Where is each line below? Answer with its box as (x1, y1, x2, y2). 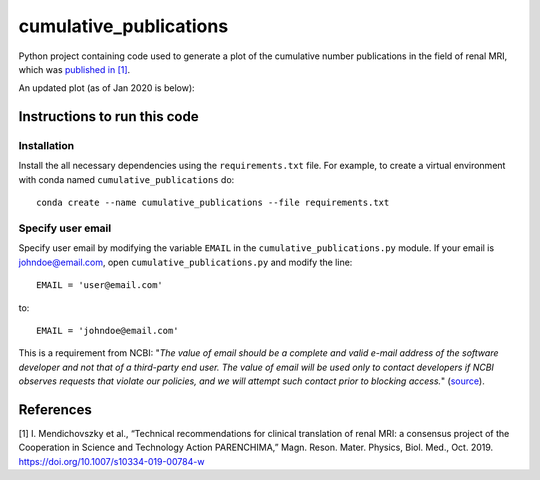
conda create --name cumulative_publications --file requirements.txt (36, 197, 390, 209)
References (18, 401, 92, 418)
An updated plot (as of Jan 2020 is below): (18, 82, 195, 94)
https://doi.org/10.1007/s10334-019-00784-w (18, 455, 205, 467)
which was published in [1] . (18, 63, 131, 75)
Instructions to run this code (18, 108, 199, 125)
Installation (18, 139, 75, 153)
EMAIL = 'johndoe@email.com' (36, 325, 179, 336)
